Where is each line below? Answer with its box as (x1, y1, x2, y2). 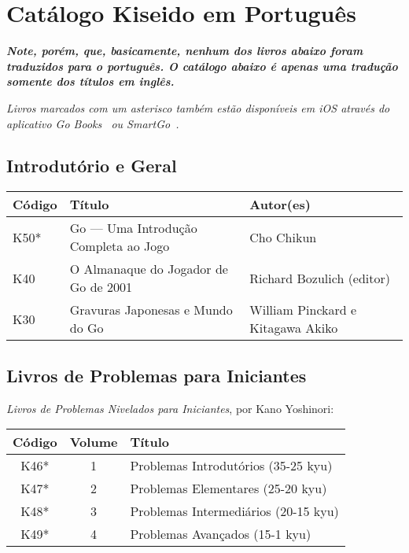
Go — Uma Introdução (69, 219, 197, 238)
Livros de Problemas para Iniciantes (6, 363, 307, 387)
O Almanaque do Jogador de (69, 260, 228, 278)
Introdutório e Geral (6, 153, 177, 178)
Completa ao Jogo (69, 237, 170, 256)
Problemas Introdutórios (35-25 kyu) (130, 456, 333, 475)
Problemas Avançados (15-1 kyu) (130, 525, 311, 544)
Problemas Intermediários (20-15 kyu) (130, 502, 339, 521)
